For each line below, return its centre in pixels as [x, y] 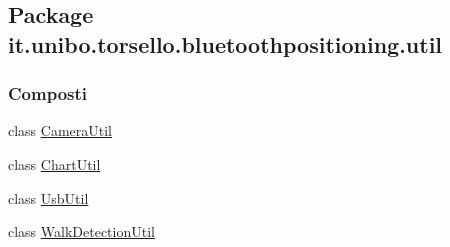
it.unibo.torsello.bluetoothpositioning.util [225, 43]
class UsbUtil [48, 197]
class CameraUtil [60, 130]
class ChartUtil [54, 163]
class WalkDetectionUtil [81, 231]
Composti [48, 93]
